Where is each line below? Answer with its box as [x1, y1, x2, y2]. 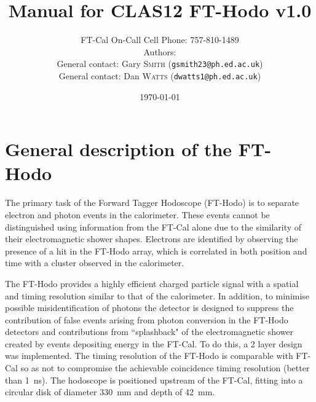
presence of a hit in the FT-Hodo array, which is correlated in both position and [5, 244, 307, 257]
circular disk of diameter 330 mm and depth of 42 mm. [5, 385, 215, 398]
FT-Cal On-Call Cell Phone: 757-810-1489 [81, 33, 239, 46]
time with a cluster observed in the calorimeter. [5, 256, 184, 269]
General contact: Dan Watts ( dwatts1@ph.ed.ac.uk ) [58, 69, 261, 82]
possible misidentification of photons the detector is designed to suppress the [5, 301, 294, 314]
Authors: [143, 45, 176, 58]
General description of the [5, 136, 232, 162]
